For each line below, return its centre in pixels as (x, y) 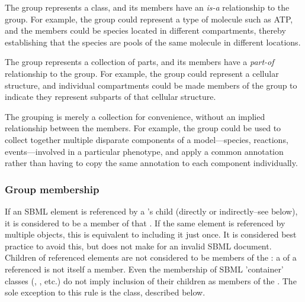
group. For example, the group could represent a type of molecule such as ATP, (149, 19)
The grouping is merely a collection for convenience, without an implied (135, 116)
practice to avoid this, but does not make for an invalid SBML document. (138, 246)
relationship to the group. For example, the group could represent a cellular (142, 73)
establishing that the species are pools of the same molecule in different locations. (153, 42)
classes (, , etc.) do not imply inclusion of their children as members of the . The (151, 280)
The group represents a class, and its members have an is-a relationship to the (147, 7)
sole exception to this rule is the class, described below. (105, 292)
